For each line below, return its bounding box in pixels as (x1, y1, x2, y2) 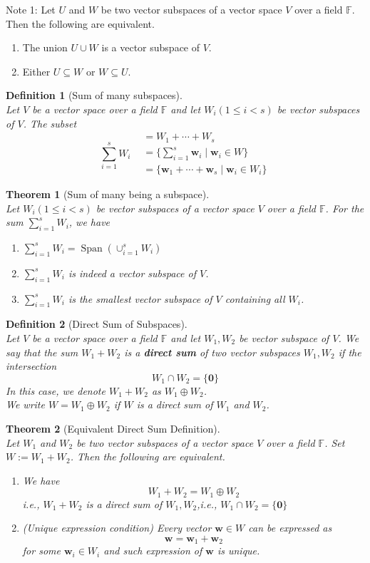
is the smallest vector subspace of (68, 291, 212, 306)
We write (6, 397, 45, 412)
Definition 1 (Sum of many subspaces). (6, 88, 183, 103)
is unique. (217, 543, 260, 558)
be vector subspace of (239, 330, 329, 345)
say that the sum (6, 344, 78, 359)
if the (338, 344, 361, 359)
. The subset (23, 115, 77, 130)
